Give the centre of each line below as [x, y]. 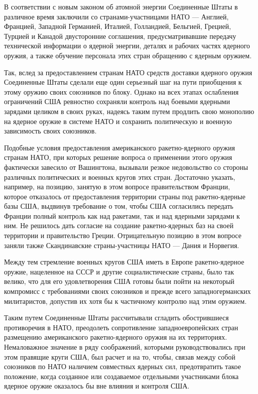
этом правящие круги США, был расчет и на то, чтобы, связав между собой [120, 356]
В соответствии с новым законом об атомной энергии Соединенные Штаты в [121, 6]
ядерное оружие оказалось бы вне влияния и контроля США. [97, 386]
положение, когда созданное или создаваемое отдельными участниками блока [121, 376]
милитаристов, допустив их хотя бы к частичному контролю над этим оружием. [126, 301]
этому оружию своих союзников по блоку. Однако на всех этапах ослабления [121, 91]
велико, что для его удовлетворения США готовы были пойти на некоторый [119, 281]
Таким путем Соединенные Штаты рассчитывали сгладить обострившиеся [117, 318]
